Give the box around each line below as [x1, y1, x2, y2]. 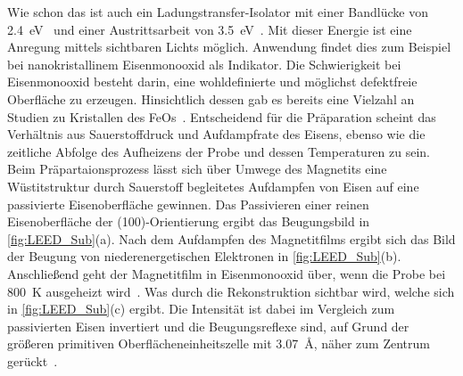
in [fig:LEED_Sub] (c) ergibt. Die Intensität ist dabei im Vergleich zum [7, 299, 395, 318]
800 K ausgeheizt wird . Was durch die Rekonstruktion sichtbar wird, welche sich [7, 282, 455, 300]
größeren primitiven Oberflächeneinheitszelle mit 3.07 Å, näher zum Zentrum [7, 334, 430, 353]
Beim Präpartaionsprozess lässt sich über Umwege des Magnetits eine [7, 159, 387, 178]
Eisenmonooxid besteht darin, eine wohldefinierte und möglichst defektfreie [7, 72, 418, 91]
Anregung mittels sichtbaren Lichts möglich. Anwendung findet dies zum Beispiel [7, 37, 451, 56]
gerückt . [7, 351, 58, 370]
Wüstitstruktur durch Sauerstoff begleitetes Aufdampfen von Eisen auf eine [7, 176, 419, 195]
